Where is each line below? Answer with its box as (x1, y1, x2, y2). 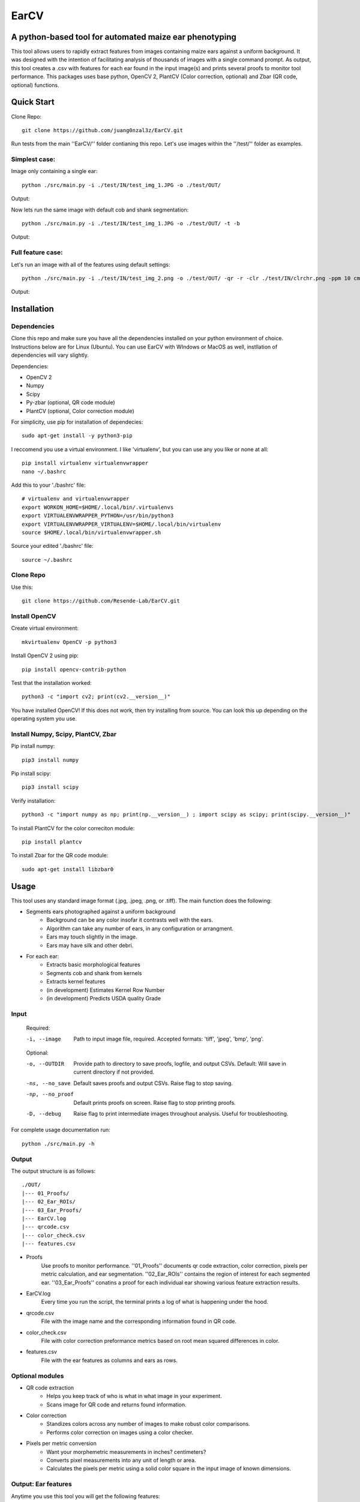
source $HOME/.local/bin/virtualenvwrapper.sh (22, 529, 161, 536)
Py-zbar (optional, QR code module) (26, 399, 115, 406)
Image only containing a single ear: (11, 168, 98, 175)
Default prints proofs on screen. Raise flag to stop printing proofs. (73, 1099, 236, 1106)
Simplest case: (11, 155, 56, 163)
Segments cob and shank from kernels (46, 969, 142, 976)
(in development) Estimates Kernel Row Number (46, 986, 165, 994)
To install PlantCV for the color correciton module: (11, 824, 135, 832)
